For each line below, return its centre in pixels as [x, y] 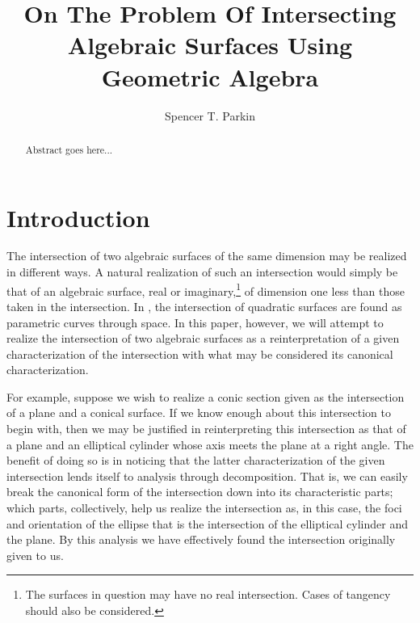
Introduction [78, 217]
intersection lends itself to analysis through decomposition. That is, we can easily [207, 476]
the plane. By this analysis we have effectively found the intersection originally [201, 539]
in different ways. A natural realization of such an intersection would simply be [202, 272]
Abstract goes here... [69, 149]
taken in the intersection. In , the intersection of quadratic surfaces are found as [204, 306]
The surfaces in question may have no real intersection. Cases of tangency [208, 594]
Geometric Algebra [210, 76]
